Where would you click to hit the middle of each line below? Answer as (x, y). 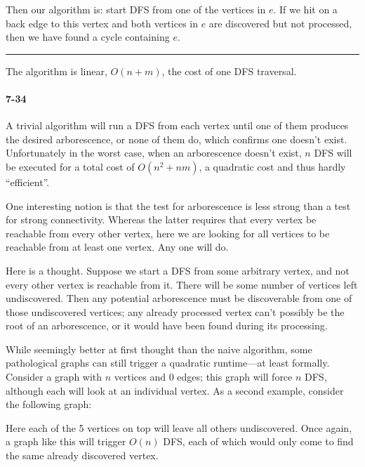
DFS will (333, 153)
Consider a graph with (54, 377)
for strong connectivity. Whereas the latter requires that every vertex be (161, 219)
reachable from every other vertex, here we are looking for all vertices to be (168, 233)
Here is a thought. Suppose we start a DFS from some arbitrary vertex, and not (178, 270)
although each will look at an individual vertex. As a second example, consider (175, 390)
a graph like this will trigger (66, 441)
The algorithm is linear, (57, 71)
